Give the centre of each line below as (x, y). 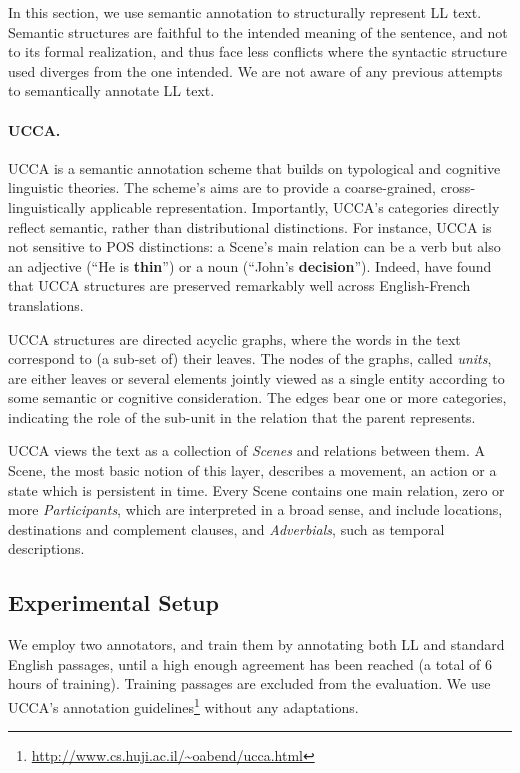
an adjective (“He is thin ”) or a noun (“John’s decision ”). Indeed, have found (250, 265)
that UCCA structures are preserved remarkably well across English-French (239, 285)
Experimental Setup (113, 602)
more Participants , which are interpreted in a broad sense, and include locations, (255, 509)
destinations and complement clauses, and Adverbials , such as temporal (226, 528)
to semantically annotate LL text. (111, 90)
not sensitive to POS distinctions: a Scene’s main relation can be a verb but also (254, 246)
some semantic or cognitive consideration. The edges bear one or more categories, (257, 397)
